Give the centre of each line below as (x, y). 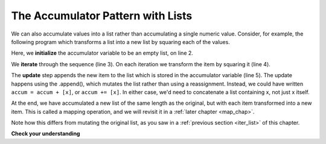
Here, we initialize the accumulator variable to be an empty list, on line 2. (102, 53)
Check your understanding (46, 134)
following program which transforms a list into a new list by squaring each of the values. (121, 42)
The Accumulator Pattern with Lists (102, 16)
